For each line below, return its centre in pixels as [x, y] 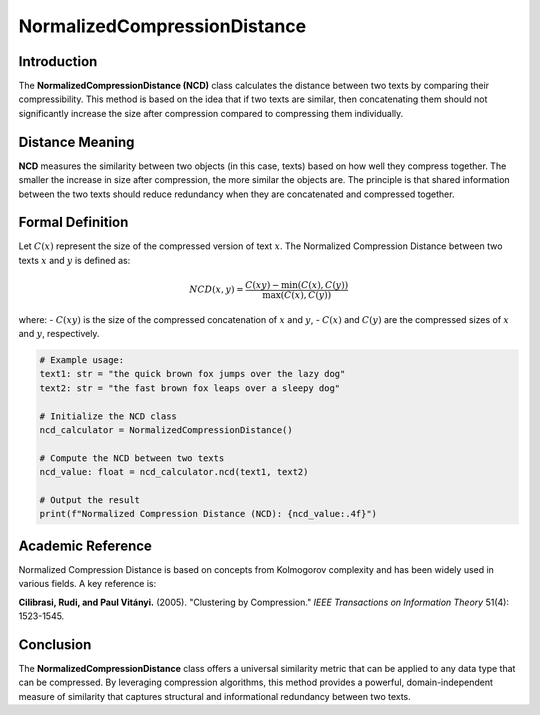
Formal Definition [73, 222]
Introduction [58, 61]
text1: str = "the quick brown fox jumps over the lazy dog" [192, 374]
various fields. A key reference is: [87, 584]
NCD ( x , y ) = [216, 289]
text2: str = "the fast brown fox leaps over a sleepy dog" [190, 388]
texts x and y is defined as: [74, 260]
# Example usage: [82, 360]
